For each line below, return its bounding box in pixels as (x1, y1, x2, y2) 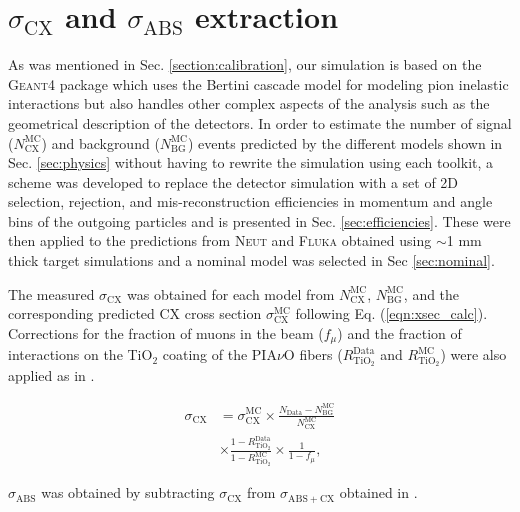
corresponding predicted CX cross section (8, 303, 262, 324)
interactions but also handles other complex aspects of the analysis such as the (8, 93, 490, 114)
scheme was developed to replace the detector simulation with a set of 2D (8, 171, 459, 192)
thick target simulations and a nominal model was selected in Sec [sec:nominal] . (8, 250, 495, 271)
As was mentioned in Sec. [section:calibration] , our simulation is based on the (8, 54, 482, 75)
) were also (440, 344, 507, 365)
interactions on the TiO (8, 344, 153, 365)
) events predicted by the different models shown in (187, 132, 503, 153)
